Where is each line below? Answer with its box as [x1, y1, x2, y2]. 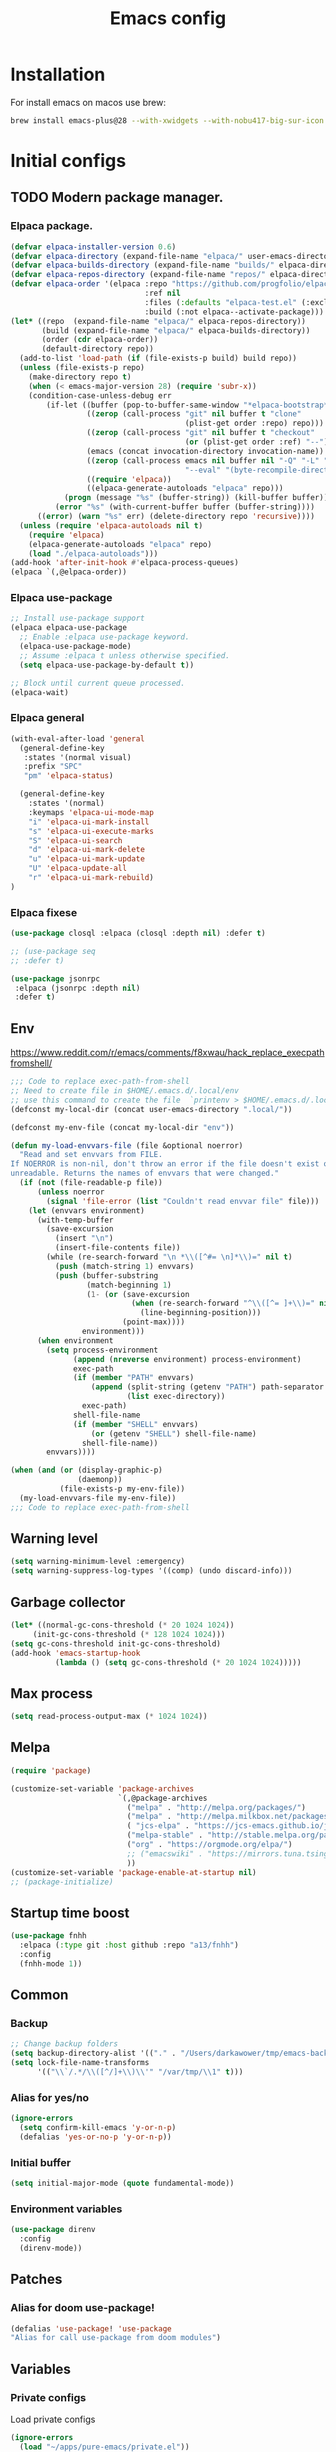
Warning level [10, 1530, 98, 1547]
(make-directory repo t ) [28, 372, 132, 382]
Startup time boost [10, 1904, 130, 1921]
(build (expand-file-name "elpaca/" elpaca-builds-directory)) [41, 325, 311, 336]
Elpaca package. [10, 219, 93, 233]
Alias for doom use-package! [10, 2301, 155, 2315]
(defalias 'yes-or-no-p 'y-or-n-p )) [19, 2132, 172, 2142]
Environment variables [10, 2202, 123, 2216]
